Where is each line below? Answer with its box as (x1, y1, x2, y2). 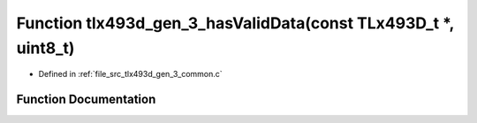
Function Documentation (16, 92, 156, 107)
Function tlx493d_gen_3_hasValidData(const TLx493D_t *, (16, 13, 455, 33)
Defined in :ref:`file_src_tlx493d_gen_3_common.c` (38, 69, 223, 80)
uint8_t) (16, 38, 75, 58)
